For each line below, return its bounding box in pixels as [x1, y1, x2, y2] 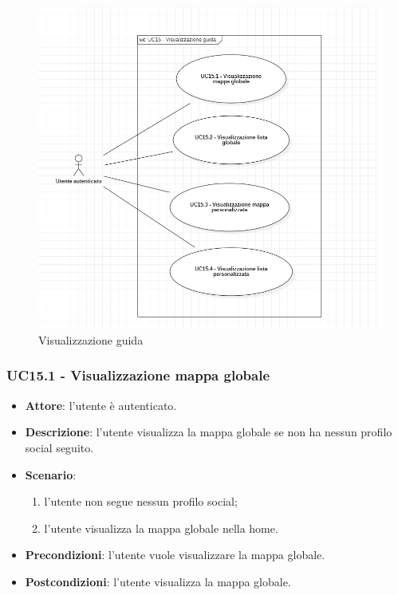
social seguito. [25, 439, 94, 455]
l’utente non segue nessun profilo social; [44, 493, 238, 510]
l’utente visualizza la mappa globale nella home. [44, 519, 278, 536]
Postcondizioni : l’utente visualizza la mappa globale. [25, 573, 291, 589]
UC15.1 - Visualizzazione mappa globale [6, 365, 270, 385]
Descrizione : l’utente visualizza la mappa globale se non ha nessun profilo [25, 424, 392, 440]
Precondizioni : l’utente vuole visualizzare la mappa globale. [25, 546, 325, 563]
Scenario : [25, 466, 77, 483]
